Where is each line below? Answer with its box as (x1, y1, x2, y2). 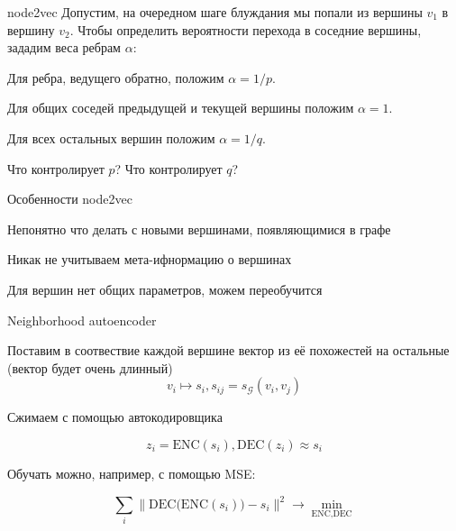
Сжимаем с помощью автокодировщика (7, 407, 223, 426)
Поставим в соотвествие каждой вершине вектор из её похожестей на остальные (7, 341, 450, 360)
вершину (7, 20, 55, 39)
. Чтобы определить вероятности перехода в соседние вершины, (69, 20, 422, 39)
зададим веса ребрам (7, 38, 121, 57)
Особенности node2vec (7, 189, 132, 208)
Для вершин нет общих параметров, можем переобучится (7, 279, 323, 298)
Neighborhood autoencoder (7, 310, 157, 329)
